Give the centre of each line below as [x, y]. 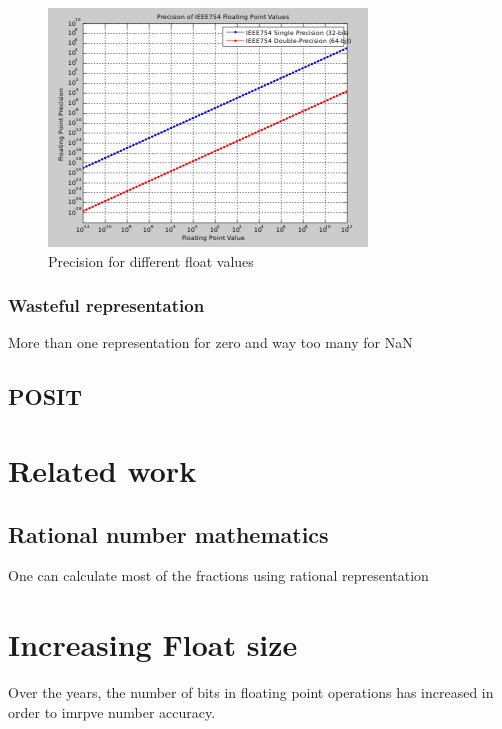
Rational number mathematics [168, 533]
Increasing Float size [153, 644]
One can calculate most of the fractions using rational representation [218, 575]
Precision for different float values [151, 260]
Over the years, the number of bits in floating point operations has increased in [251, 692]
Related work [102, 469]
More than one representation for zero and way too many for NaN [210, 342]
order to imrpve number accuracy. [112, 711]
